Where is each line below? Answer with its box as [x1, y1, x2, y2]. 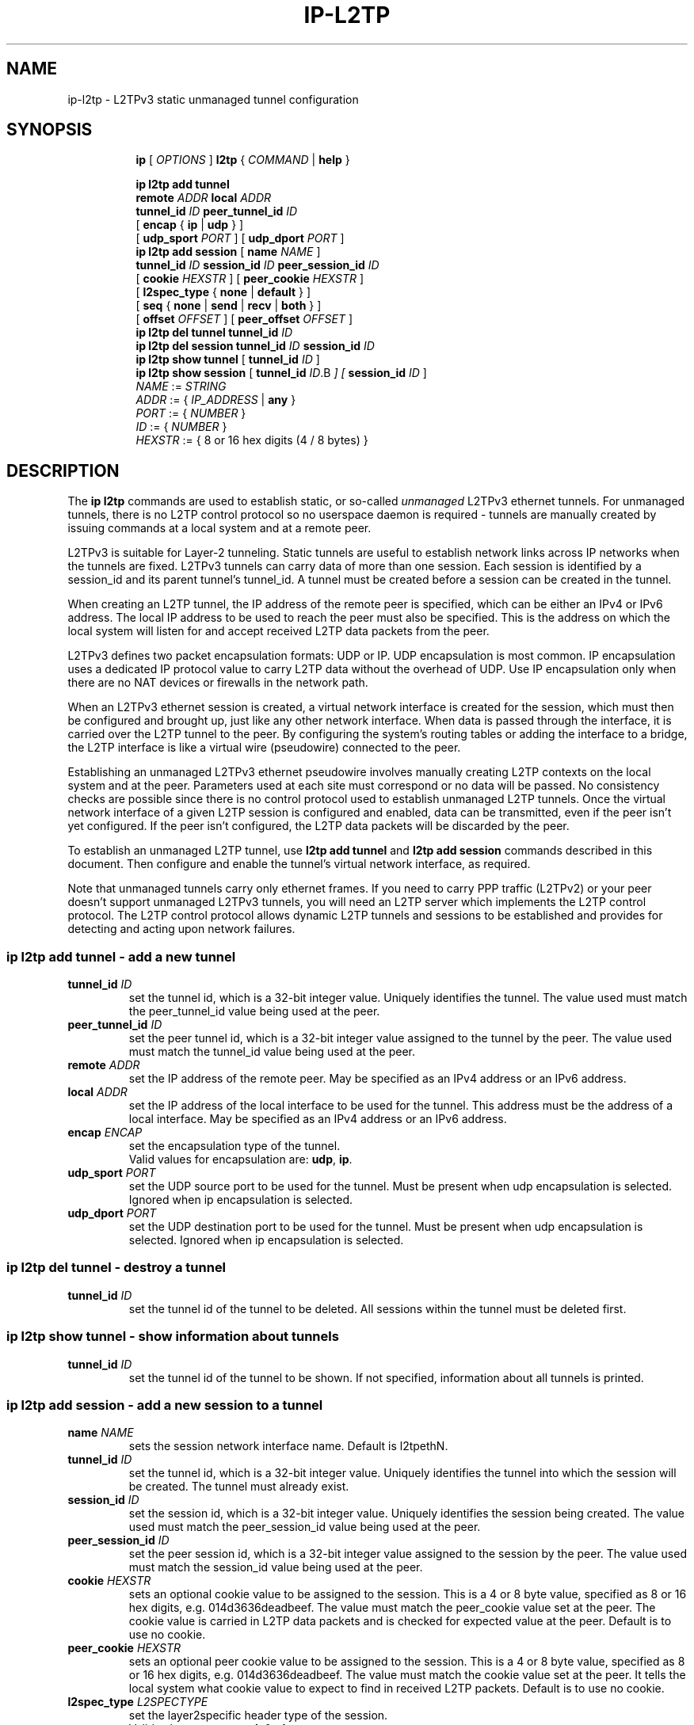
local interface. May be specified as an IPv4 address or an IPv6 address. [128, 1112, 507, 1126]
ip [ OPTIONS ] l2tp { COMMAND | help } [135, 153, 350, 167]
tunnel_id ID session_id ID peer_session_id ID [135, 258, 379, 272]
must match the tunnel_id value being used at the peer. [128, 1045, 416, 1059]
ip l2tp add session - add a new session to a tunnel [6, 1396, 323, 1413]
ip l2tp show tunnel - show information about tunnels [6, 1328, 339, 1345]
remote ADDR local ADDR [135, 191, 272, 205]
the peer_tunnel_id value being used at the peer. [128, 1004, 380, 1019]
